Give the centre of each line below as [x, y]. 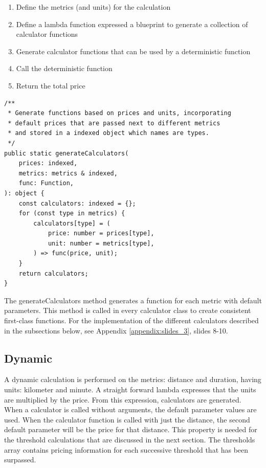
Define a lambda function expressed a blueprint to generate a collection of [132, 24]
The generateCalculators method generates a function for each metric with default [133, 300]
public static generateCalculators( [66, 153]
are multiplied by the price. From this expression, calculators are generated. [123, 399]
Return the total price [51, 85]
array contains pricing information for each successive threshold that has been [126, 449]
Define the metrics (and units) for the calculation [93, 7]
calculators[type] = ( [72, 223]
